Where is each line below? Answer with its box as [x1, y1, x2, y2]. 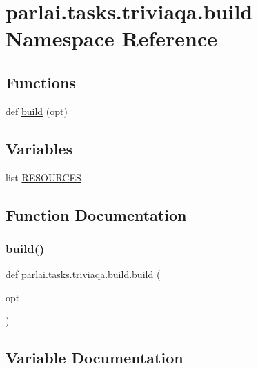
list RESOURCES [6, 170, 81, 184]
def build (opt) [6, 103, 68, 118]
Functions [6, 71, 76, 92]
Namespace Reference [6, 24, 217, 52]
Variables [6, 137, 73, 159]
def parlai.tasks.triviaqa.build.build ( [6, 267, 161, 281]
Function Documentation [6, 203, 187, 225]
